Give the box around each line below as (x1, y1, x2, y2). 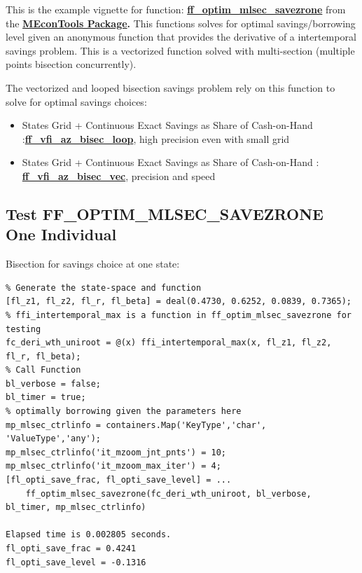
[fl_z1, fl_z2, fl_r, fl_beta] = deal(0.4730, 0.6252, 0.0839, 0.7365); (6, 296, 351, 307)
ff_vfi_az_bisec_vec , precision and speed (22, 168, 216, 183)
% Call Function (6, 365, 81, 375)
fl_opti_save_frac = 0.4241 (6, 544, 137, 553)
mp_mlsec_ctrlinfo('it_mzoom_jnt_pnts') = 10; (6, 447, 226, 457)
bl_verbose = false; (6, 378, 102, 389)
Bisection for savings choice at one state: (6, 256, 180, 271)
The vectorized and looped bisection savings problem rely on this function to (6, 80, 335, 95)
